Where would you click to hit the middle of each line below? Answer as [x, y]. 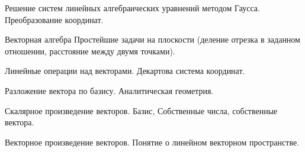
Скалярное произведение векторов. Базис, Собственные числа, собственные [141, 110]
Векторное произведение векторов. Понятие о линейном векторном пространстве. [152, 142]
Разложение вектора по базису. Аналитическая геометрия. [109, 90]
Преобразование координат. [54, 19]
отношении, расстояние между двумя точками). [90, 51]
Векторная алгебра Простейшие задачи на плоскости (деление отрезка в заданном [152, 39]
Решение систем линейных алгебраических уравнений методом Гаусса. [132, 8]
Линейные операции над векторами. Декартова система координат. [125, 71]
